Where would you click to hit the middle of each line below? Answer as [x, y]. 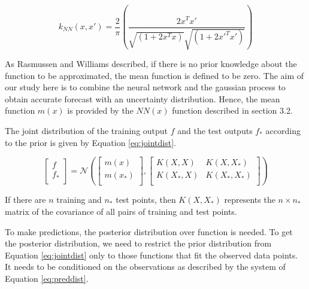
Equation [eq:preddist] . [47, 278]
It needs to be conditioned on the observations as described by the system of [145, 267]
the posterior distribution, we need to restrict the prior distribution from [138, 243]
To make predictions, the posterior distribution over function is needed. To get [149, 231]
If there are [25, 200]
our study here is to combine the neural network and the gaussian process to [145, 87]
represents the [250, 200]
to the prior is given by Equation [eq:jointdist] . [90, 142]
